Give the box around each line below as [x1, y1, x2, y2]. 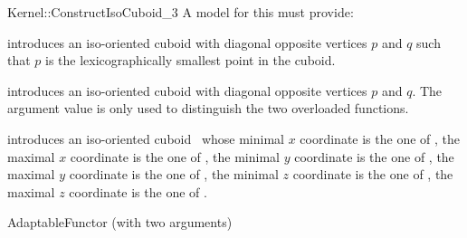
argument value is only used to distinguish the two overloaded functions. [7, 99, 409, 118]
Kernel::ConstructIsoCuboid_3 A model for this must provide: [7, 3, 354, 21]
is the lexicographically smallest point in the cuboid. [45, 51, 336, 70]
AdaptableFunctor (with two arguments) [7, 213, 233, 232]
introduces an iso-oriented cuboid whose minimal [7, 129, 284, 148]
